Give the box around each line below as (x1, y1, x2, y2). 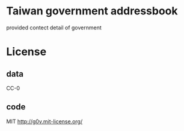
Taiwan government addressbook (6, 4, 178, 18)
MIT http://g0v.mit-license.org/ (6, 118, 83, 125)
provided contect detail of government (6, 24, 102, 31)
